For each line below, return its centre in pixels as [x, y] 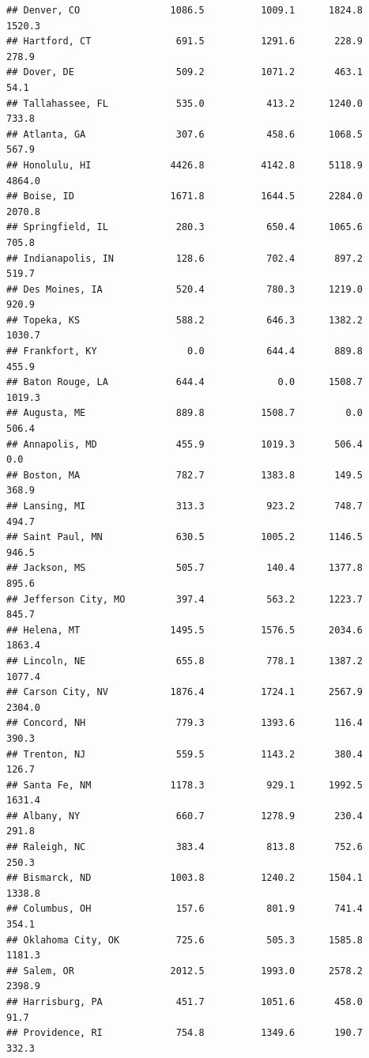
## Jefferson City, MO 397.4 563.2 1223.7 [185, 599]
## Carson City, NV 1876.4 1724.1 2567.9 [185, 692]
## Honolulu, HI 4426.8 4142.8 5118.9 [185, 165]
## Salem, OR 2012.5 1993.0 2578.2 [185, 971]
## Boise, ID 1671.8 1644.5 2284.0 [185, 196]
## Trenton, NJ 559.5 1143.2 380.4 [185, 754]
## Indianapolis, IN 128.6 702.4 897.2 [185, 258]
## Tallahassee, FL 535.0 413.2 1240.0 [185, 103]
